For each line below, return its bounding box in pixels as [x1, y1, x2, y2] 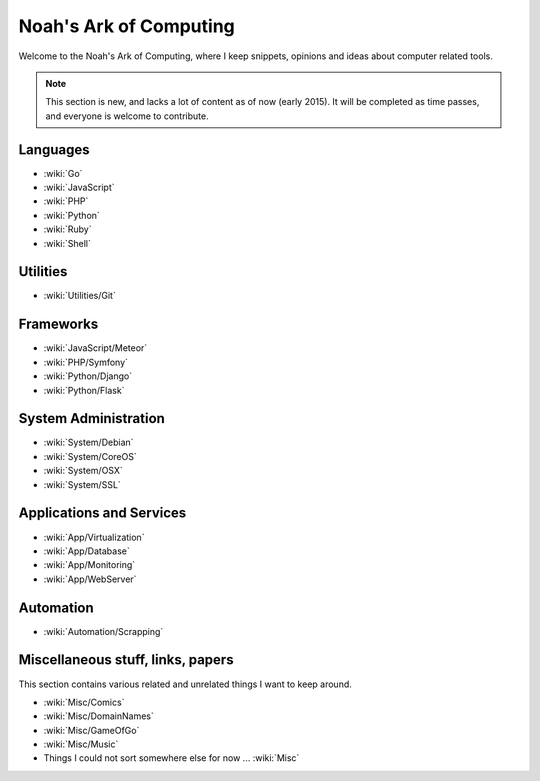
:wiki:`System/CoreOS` [43, 450, 137, 462]
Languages [18, 141, 90, 158]
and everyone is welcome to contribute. [45, 110, 209, 122]
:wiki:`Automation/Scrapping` [43, 625, 164, 637]
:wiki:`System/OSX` [43, 465, 124, 477]
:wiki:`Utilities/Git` [43, 290, 117, 302]
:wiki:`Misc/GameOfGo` [43, 724, 140, 736]
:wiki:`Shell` [43, 237, 92, 249]
